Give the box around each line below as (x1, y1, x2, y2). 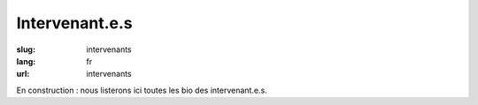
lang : (16, 56, 36, 66)
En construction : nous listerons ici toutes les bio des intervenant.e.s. (16, 85, 267, 95)
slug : (16, 44, 35, 55)
